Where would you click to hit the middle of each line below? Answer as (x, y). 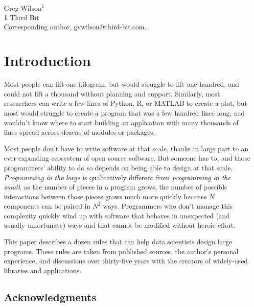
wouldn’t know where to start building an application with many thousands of (121, 122)
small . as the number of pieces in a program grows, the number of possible (116, 187)
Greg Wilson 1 (24, 7)
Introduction (47, 60)
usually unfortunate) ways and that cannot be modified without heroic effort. (120, 225)
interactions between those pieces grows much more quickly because (105, 196)
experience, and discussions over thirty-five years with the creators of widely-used (126, 261)
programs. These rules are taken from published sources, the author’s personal (121, 251)
